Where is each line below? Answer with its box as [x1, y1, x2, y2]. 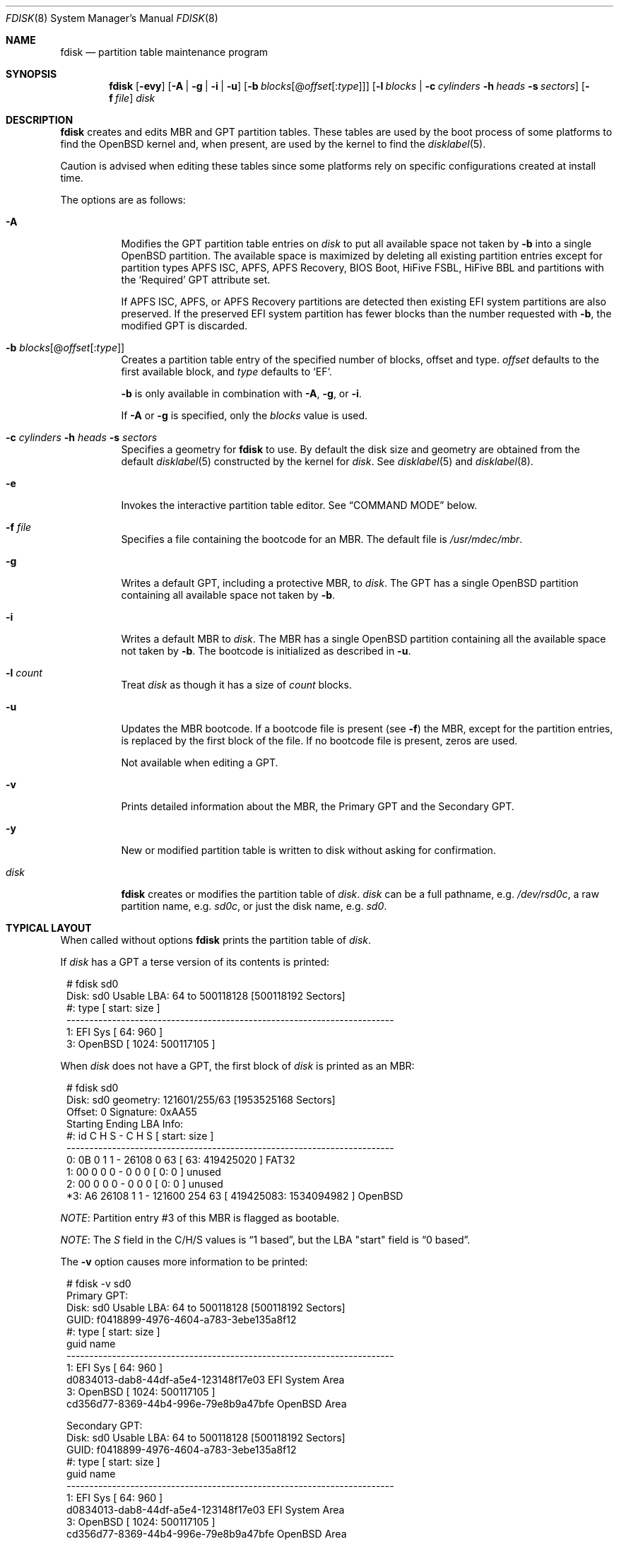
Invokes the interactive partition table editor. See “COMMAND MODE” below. [121, 499, 478, 511]
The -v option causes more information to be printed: [60, 1256, 308, 1268]
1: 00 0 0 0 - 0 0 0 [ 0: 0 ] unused [66, 1166, 221, 1178]
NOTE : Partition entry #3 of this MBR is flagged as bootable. [60, 1212, 340, 1224]
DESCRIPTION [6, 114, 73, 126]
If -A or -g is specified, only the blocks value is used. [121, 409, 368, 421]
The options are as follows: [60, 194, 186, 206]
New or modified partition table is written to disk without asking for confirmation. [121, 844, 496, 856]
